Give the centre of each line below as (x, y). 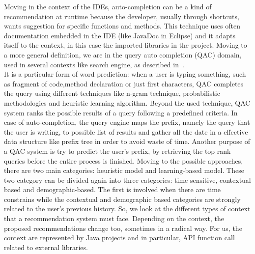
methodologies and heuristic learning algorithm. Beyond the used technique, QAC (127, 102)
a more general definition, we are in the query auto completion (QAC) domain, (123, 54)
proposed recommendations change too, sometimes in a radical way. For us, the (123, 228)
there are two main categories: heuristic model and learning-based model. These (124, 170)
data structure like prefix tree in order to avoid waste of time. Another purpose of (127, 141)
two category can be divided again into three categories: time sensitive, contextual (127, 180)
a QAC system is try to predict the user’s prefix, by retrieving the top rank (117, 151)
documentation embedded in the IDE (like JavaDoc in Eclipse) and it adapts (120, 35)
